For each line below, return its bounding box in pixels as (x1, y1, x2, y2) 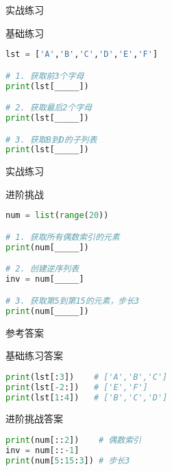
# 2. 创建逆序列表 (5, 264, 79, 274)
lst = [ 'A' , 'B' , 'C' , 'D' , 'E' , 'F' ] (5, 49, 158, 60)
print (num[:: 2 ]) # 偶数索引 (5, 435, 141, 445)
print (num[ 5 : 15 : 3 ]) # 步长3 (5, 455, 130, 466)
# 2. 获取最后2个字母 (5, 103, 93, 113)
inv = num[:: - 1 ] (5, 445, 79, 455)
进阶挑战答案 (5, 411, 63, 426)
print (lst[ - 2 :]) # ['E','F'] (5, 382, 148, 392)
